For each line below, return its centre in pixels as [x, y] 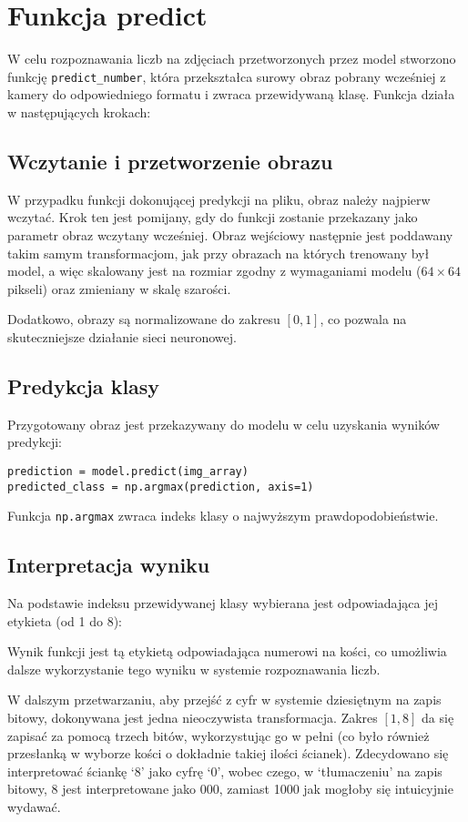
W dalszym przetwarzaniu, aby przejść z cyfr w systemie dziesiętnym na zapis [224, 700]
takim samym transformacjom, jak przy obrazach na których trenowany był [219, 253]
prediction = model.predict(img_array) [128, 471]
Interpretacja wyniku [109, 565]
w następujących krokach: [79, 112]
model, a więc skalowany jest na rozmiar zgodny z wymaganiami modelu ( [214, 271]
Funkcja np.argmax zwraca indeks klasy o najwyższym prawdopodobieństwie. [223, 516]
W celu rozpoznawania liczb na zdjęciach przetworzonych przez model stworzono [232, 59]
